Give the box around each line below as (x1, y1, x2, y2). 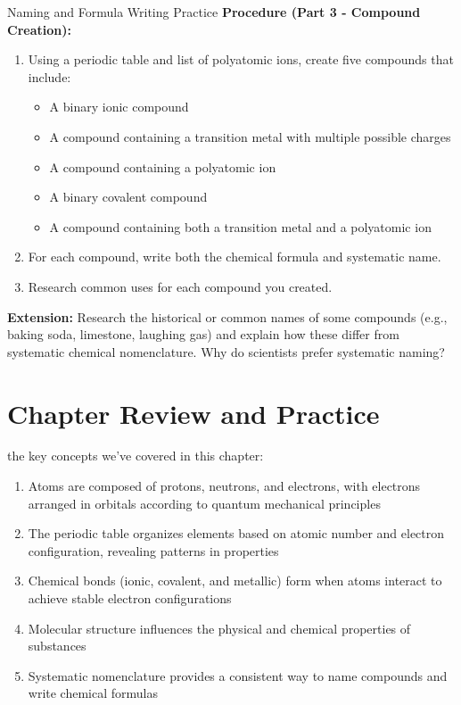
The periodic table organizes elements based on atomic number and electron (28, 524, 445, 543)
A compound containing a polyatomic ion (49, 157, 276, 176)
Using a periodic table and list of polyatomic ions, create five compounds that (28, 50, 454, 69)
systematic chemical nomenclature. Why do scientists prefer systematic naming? (7, 342, 445, 361)
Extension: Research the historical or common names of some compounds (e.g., (7, 307, 448, 326)
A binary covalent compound (49, 187, 208, 206)
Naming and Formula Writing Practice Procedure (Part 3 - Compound (7, 3, 421, 21)
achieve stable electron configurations (28, 589, 232, 607)
